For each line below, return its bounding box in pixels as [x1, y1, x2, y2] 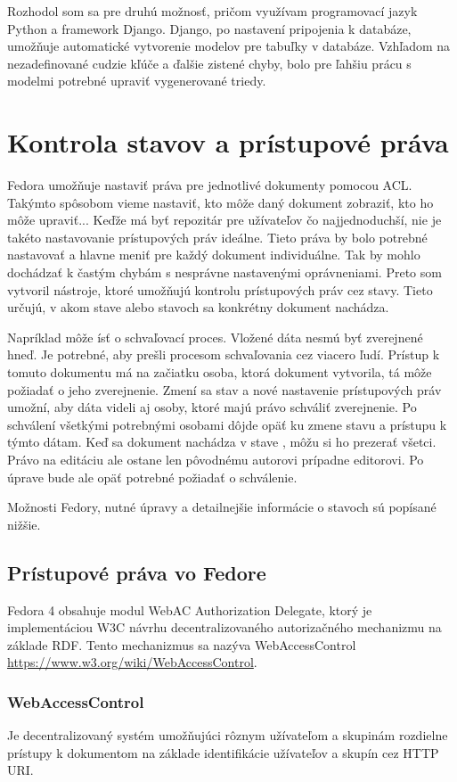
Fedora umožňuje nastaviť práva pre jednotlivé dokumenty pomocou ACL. [7, 176, 412, 194]
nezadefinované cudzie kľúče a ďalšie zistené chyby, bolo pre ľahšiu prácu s [7, 54, 412, 72]
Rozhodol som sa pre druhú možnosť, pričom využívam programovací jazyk [7, 2, 418, 20]
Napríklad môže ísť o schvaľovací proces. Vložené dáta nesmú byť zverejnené [7, 327, 423, 346]
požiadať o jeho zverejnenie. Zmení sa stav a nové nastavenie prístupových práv [7, 380, 442, 399]
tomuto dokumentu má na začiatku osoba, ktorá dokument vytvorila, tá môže [7, 363, 432, 382]
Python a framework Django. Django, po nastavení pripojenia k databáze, [7, 19, 412, 37]
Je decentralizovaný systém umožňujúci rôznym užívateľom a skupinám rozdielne [7, 726, 448, 745]
